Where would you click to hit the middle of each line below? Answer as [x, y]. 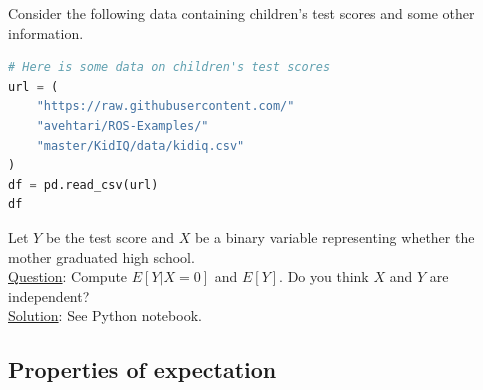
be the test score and [109, 236]
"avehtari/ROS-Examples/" [122, 125]
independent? [49, 295]
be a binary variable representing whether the [334, 236]
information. [46, 32]
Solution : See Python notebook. [105, 315]
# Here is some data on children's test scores [169, 67]
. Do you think [324, 276]
